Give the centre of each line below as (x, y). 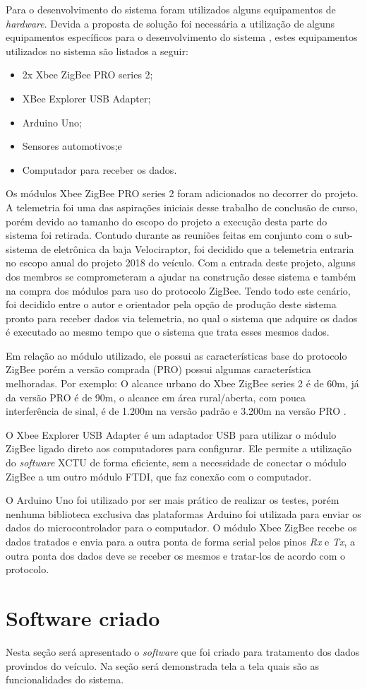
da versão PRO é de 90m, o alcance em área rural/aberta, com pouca (156, 397)
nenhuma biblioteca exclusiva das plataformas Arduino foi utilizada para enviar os (183, 513)
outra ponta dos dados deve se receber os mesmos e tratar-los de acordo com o (175, 555)
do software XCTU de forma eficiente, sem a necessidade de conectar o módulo (176, 463)
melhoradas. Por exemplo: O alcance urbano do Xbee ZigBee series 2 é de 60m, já (182, 383)
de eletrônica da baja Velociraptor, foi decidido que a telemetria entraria (197, 248)
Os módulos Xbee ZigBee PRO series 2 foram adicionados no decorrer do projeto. (182, 193)
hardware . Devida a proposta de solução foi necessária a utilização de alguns (170, 23)
